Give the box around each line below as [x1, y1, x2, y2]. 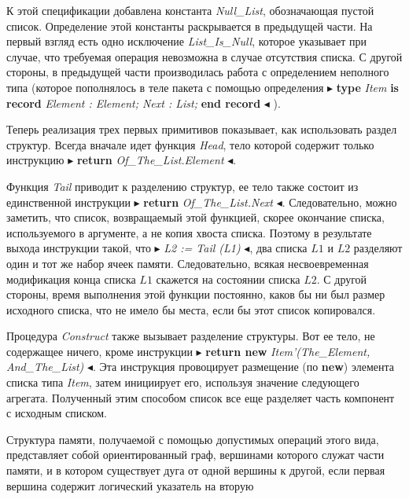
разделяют [353, 240, 403, 256]
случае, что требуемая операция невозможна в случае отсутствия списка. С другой [6, 48, 403, 64]
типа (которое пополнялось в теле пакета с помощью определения [6, 79, 324, 95]
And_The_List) [6, 358, 84, 375]
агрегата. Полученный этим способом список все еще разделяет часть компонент [6, 389, 395, 405]
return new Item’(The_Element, [205, 343, 370, 359]
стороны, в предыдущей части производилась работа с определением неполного [6, 64, 389, 80]
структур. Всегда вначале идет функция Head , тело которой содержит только [6, 136, 374, 152]
